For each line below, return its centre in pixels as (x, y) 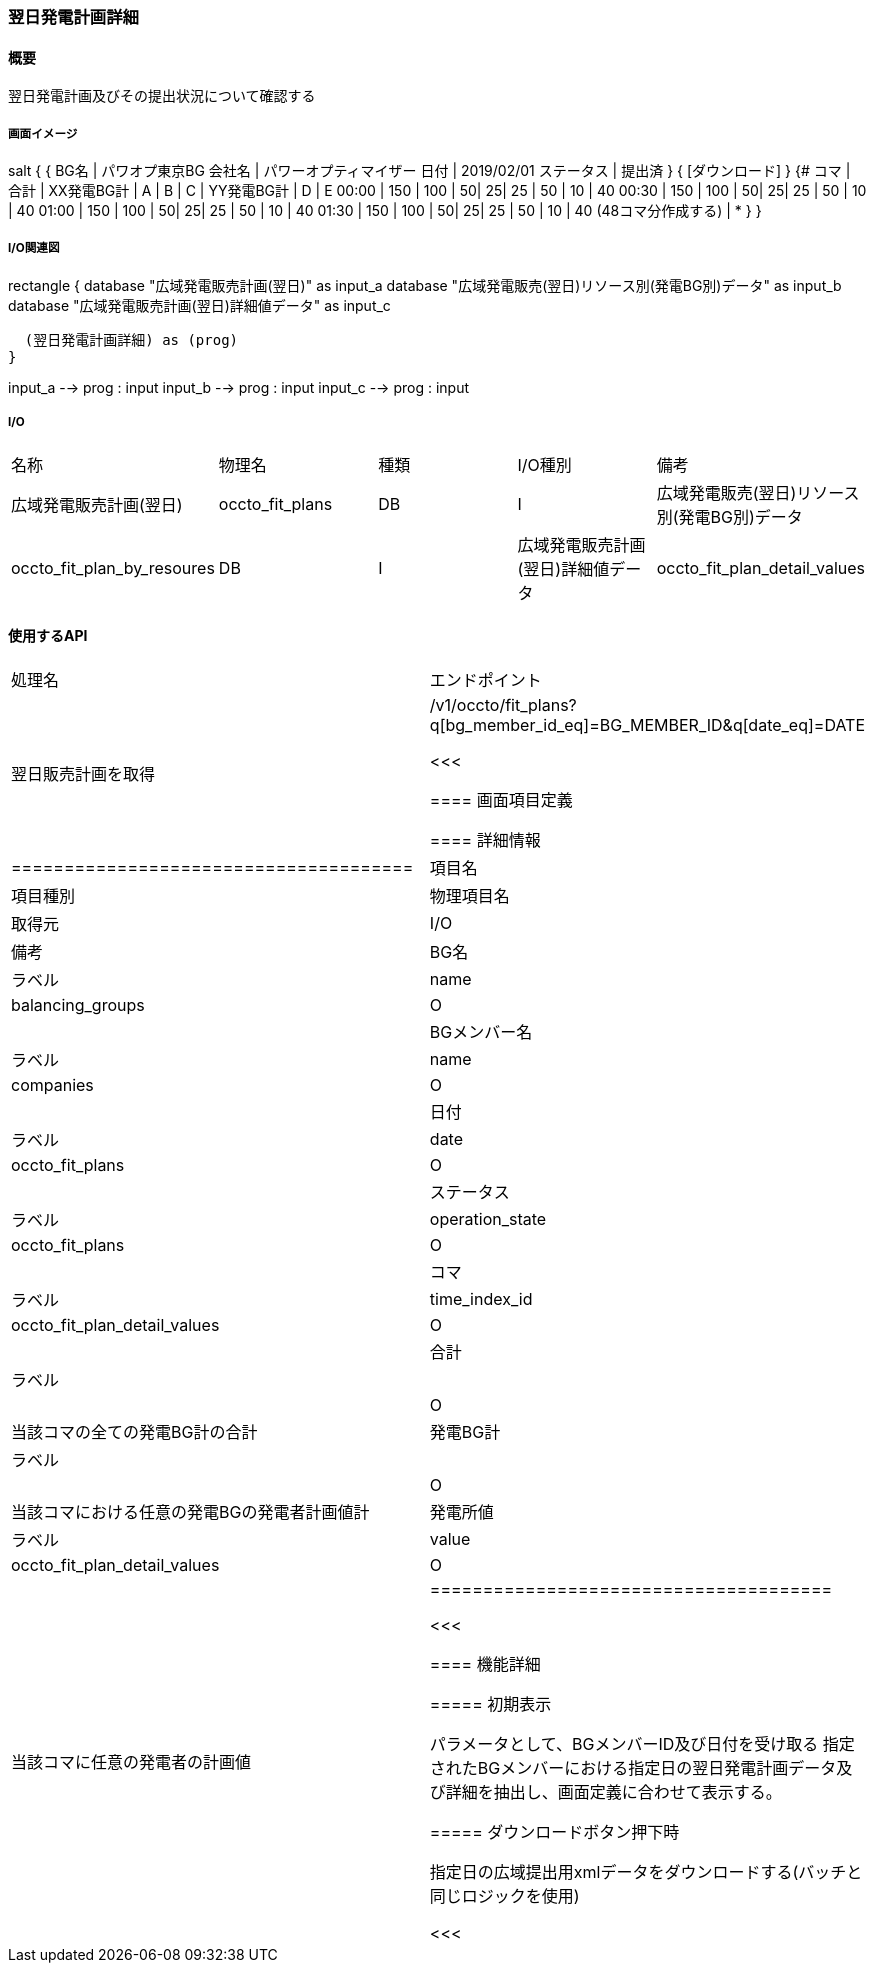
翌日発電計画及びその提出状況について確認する (162, 96)
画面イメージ (43, 133)
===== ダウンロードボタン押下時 (554, 1831)
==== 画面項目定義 (501, 799)
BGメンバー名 (481, 1031)
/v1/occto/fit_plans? (503, 704)
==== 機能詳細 (485, 1663)
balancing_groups (78, 1004)
